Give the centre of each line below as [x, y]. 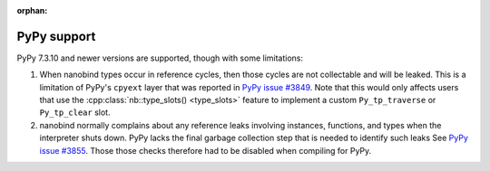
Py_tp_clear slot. [75, 112]
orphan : [32, 10]
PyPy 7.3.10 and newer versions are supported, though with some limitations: [160, 58]
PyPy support [56, 36]
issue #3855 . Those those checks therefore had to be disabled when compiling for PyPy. [206, 150]
